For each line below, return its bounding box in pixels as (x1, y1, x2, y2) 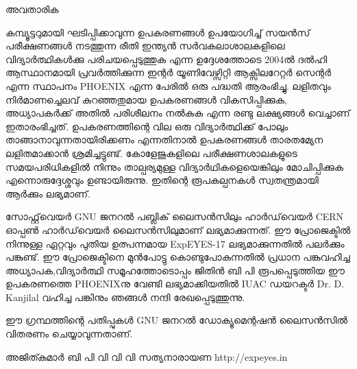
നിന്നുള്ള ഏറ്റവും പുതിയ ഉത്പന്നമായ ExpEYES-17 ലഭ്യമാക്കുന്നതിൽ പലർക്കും (5, 236, 345, 250)
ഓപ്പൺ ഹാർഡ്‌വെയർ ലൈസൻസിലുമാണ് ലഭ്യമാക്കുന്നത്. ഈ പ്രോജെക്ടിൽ (5, 222, 351, 237)
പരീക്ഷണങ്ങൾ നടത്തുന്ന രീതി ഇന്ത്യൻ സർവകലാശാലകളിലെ (5, 38, 285, 53)
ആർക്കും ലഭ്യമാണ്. (5, 186, 90, 200)
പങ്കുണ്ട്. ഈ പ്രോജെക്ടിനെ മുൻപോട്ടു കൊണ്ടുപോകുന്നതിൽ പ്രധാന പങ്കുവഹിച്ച (5, 250, 350, 264)
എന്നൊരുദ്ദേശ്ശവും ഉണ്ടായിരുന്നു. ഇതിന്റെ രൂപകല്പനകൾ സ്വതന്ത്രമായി (5, 173, 319, 187)
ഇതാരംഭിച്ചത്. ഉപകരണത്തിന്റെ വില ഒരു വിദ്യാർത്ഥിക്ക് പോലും (5, 119, 288, 133)
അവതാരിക (5, 2, 59, 16)
